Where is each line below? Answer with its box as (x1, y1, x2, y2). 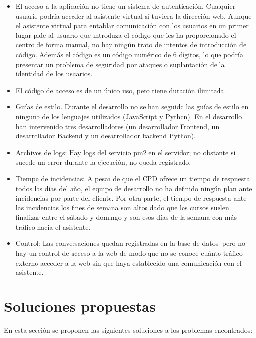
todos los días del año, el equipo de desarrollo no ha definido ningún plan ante (15, 183, 252, 193)
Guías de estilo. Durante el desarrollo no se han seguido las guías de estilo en (15, 101, 249, 112)
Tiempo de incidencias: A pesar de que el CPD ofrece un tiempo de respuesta (15, 173, 250, 183)
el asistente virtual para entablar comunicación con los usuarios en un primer (15, 20, 249, 31)
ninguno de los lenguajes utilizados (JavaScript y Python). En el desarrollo (15, 111, 242, 121)
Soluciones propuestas (4, 296, 156, 316)
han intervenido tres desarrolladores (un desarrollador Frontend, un (15, 121, 219, 131)
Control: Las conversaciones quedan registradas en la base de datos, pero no (15, 238, 246, 248)
